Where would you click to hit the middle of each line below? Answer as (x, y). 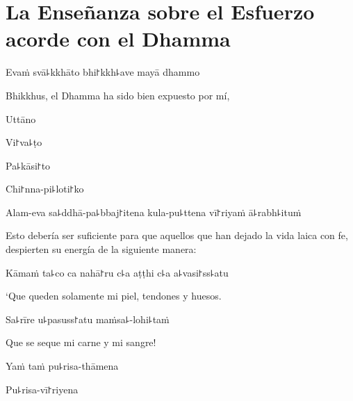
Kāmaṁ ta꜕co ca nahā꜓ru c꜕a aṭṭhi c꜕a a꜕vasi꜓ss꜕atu (117, 272)
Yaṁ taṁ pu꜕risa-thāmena (62, 366)
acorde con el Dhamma (118, 39)
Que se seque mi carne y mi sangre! (81, 342)
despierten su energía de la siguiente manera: (101, 249)
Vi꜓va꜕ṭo (24, 142)
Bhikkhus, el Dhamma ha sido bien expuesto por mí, (118, 95)
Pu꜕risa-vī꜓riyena (42, 389)
